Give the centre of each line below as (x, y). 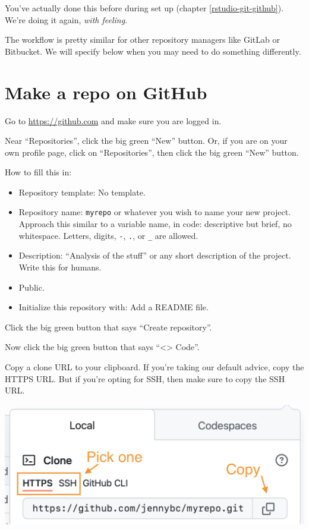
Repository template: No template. (82, 192)
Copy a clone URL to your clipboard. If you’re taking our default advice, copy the (154, 366)
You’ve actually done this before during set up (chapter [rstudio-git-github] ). (144, 8)
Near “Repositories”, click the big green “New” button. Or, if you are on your (146, 141)
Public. (31, 287)
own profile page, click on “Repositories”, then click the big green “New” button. (152, 152)
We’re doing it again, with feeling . (66, 19)
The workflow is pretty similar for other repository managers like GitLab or (142, 40)
